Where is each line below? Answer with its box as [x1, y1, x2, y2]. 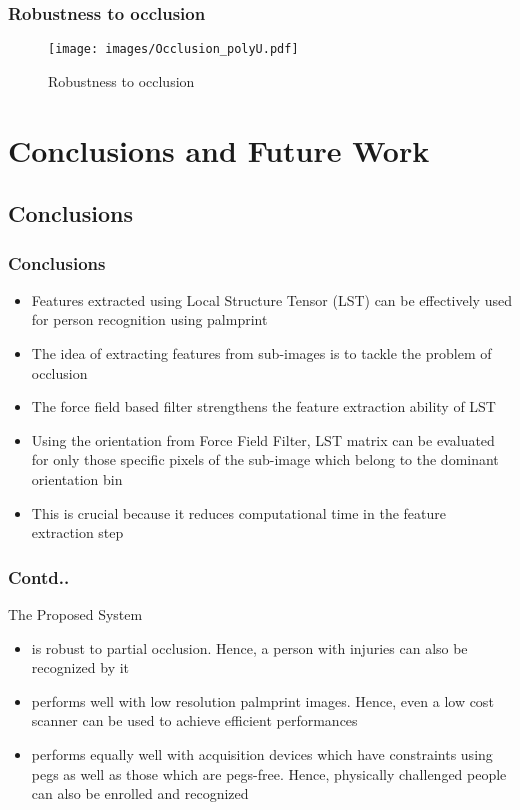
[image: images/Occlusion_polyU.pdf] [48, 42, 299, 57]
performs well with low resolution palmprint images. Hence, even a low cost [31, 690, 494, 711]
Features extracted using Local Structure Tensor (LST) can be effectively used [31, 289, 512, 310]
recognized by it [31, 657, 130, 678]
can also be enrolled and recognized [31, 783, 249, 804]
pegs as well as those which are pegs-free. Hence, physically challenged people [31, 763, 507, 784]
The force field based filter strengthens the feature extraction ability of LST [31, 396, 496, 417]
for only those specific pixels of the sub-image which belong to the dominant [31, 449, 499, 470]
